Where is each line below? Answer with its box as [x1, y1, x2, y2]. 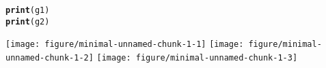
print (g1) [5, 5, 50, 15]
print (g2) [5, 16, 50, 27]
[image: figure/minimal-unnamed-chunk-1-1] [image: [5, 39, 244, 50]
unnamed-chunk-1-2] [5, 52, 94, 63]
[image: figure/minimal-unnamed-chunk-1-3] [96, 52, 298, 63]
